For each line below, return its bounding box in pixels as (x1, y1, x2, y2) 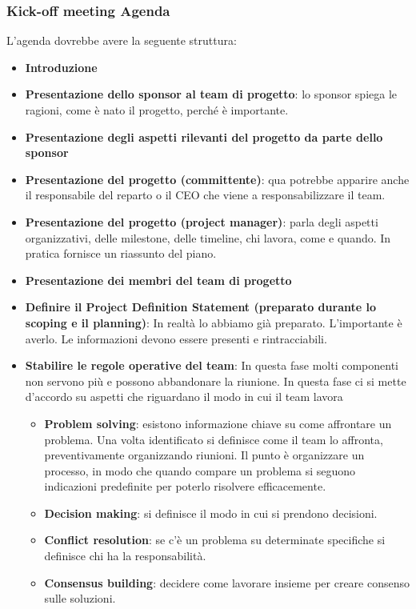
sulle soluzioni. (44, 590, 116, 607)
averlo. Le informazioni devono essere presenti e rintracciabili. (25, 330, 327, 347)
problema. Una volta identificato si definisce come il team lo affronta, (44, 431, 383, 447)
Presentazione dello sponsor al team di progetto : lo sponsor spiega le (25, 86, 398, 102)
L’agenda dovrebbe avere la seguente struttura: (6, 32, 237, 49)
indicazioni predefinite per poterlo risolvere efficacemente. (44, 478, 326, 495)
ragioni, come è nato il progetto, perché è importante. (25, 102, 289, 118)
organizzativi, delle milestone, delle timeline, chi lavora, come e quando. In (25, 229, 391, 246)
